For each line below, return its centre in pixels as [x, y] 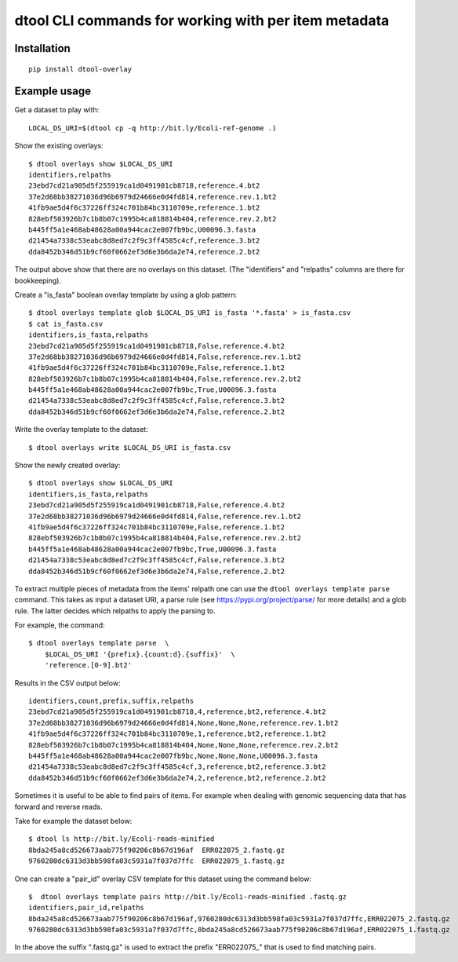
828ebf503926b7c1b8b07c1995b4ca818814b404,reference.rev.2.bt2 [153, 219]
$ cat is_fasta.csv [66, 324]
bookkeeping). [38, 280]
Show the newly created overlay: [67, 465]
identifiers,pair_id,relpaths [87, 908]
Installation [42, 48]
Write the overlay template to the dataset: [81, 430]
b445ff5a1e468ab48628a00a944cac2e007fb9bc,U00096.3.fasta [142, 229]
